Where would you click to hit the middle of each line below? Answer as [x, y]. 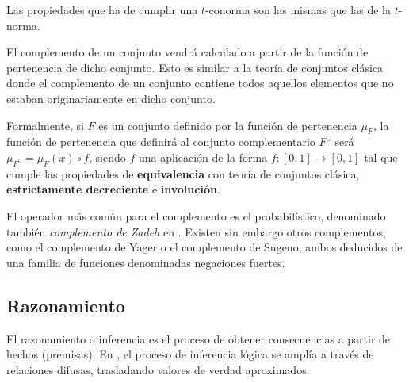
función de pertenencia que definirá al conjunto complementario [161, 142]
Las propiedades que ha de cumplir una [102, 10]
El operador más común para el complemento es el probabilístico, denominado [196, 215]
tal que [381, 157]
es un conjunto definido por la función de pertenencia [228, 125]
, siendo [107, 157]
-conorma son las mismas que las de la [298, 10]
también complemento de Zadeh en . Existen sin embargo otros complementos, [196, 231]
